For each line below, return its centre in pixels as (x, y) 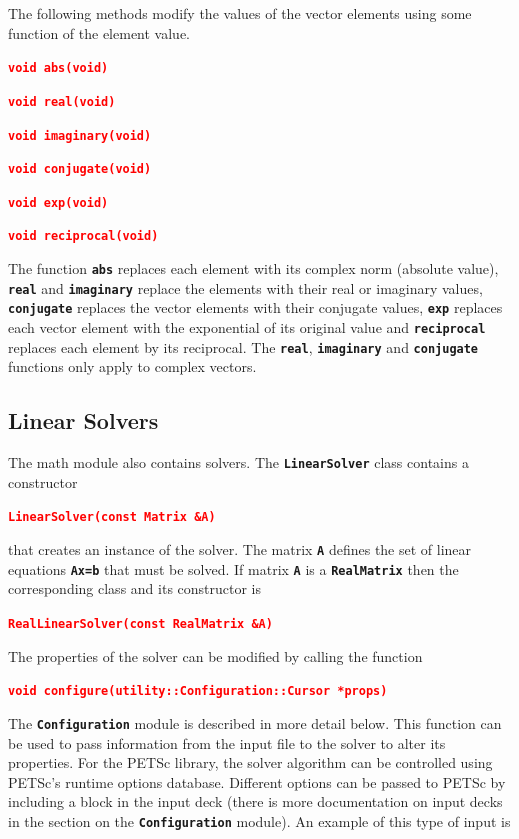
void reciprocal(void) (83, 236)
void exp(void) (58, 202)
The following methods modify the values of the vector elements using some (240, 13)
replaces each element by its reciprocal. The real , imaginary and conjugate (243, 346)
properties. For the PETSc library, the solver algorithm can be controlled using (250, 762)
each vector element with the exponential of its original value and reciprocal (247, 327)
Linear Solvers (83, 420)
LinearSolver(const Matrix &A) (112, 517)
